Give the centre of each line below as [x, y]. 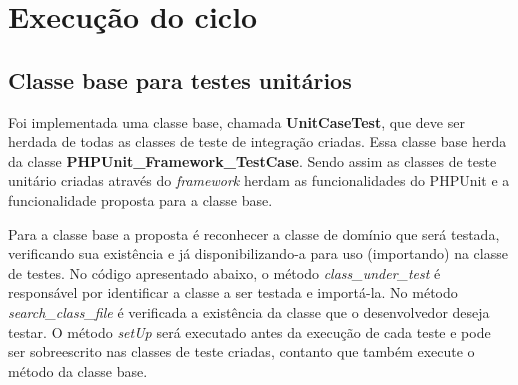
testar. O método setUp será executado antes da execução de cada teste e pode [249, 331]
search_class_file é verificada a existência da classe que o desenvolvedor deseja [249, 311]
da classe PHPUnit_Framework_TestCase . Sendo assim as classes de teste [252, 160]
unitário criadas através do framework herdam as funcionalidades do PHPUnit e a [259, 180]
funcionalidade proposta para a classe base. [140, 199]
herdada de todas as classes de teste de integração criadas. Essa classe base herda [257, 141]
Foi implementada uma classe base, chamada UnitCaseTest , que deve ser [236, 121]
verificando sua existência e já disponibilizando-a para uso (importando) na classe [258, 253]
